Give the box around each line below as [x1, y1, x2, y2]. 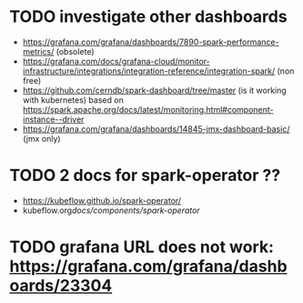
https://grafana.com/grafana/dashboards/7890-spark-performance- [22, 36, 279, 47]
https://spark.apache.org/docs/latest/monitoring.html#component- [22, 104, 275, 115]
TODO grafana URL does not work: [9, 237, 275, 258]
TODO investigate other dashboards [9, 6, 288, 27]
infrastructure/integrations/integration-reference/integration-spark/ [22, 66, 276, 76]
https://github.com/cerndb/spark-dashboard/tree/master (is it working [22, 85, 287, 96]
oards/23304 [9, 276, 113, 297]
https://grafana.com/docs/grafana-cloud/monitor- [22, 56, 211, 66]
